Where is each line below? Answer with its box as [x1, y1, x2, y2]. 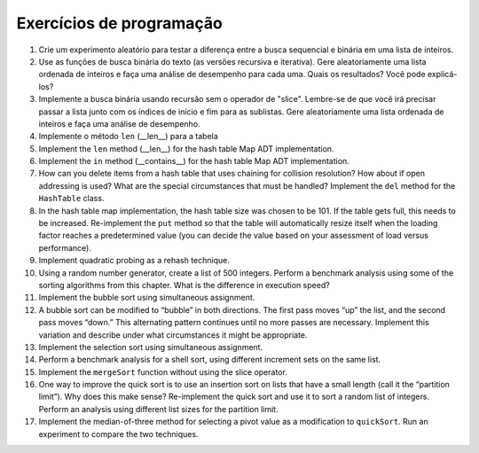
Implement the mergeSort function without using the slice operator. [38, 366, 287, 377]
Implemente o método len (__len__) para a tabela [38, 131, 219, 142]
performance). [38, 242, 92, 253]
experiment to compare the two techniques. [38, 428, 199, 439]
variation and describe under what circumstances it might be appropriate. [38, 329, 308, 340]
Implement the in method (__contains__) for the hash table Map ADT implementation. [38, 156, 349, 167]
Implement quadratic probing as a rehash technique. [38, 255, 230, 266]
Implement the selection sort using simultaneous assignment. [38, 341, 263, 352]
